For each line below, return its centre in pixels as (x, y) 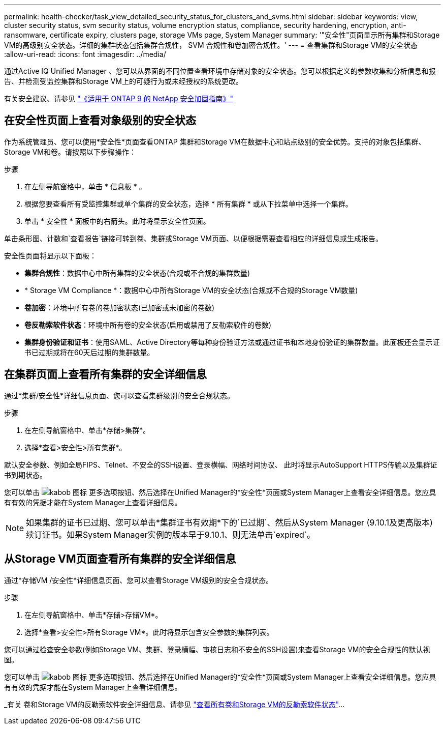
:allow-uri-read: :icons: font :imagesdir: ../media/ (85, 54)
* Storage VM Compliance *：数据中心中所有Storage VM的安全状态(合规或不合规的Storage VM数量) (191, 290)
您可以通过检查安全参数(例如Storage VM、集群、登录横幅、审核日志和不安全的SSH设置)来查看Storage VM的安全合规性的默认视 (217, 649)
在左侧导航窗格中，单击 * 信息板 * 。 (85, 186)
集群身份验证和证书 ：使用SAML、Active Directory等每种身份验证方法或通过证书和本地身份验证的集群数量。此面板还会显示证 (232, 342)
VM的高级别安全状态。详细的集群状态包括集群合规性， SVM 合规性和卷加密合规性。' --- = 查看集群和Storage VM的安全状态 (211, 45)
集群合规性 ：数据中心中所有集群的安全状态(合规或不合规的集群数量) (137, 273)
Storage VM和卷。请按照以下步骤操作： (70, 152)
